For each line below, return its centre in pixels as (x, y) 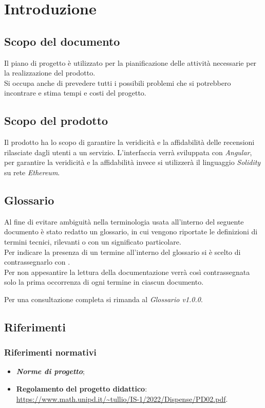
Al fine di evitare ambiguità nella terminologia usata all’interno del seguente (124, 221)
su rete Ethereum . (32, 172)
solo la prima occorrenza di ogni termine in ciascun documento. (104, 282)
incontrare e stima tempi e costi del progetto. (75, 93)
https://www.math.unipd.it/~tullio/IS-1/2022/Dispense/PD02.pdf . (122, 398)
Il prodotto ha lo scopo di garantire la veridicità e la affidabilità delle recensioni (129, 142)
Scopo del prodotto (56, 120)
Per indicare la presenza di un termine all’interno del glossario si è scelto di (122, 252)
